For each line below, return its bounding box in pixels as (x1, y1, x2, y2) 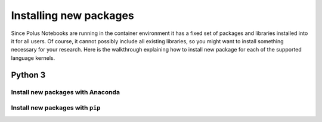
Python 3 (11, 70, 46, 80)
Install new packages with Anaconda (11, 88, 120, 96)
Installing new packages (11, 9, 134, 22)
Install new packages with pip (11, 104, 101, 112)
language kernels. (11, 54, 55, 62)
